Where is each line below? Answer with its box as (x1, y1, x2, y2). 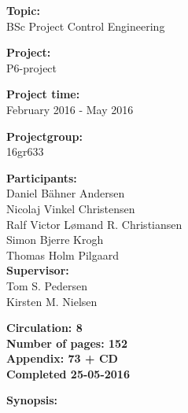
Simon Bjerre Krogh (6, 231, 104, 248)
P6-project (6, 59, 57, 76)
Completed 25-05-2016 (6, 365, 130, 382)
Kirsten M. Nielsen (6, 293, 98, 309)
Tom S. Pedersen (6, 277, 87, 293)
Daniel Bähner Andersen (6, 185, 125, 201)
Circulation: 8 (6, 319, 83, 336)
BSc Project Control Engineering (6, 17, 165, 34)
